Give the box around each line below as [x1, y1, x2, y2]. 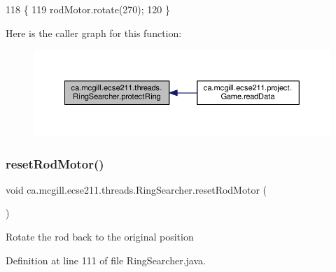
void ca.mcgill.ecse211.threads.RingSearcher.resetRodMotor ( [6, 182, 267, 196]
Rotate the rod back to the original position [6, 229, 194, 244]
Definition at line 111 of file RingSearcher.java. [6, 252, 206, 267]
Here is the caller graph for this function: [6, 25, 182, 40]
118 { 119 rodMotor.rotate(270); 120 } [6, 2, 171, 16]
